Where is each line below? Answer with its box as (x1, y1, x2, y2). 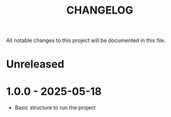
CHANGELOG (66, 4, 134, 17)
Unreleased (6, 57, 65, 71)
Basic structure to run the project (14, 104, 96, 111)
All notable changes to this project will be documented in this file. (6, 37, 166, 44)
